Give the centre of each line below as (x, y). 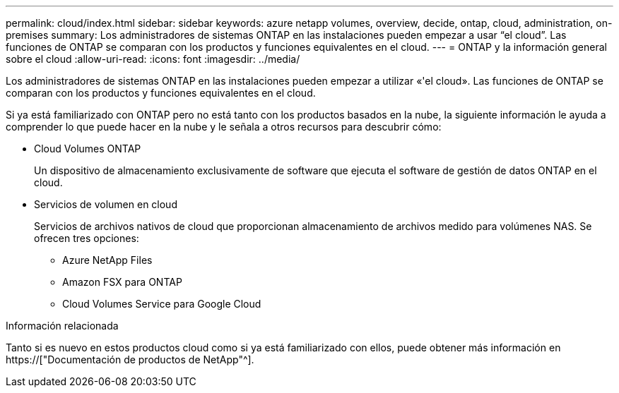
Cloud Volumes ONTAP (88, 149)
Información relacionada (62, 326)
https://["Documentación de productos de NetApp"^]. (130, 359)
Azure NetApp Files (107, 260)
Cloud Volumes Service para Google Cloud (162, 304)
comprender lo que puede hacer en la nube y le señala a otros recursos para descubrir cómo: (224, 127)
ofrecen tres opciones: (87, 238)
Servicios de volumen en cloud (106, 204)
